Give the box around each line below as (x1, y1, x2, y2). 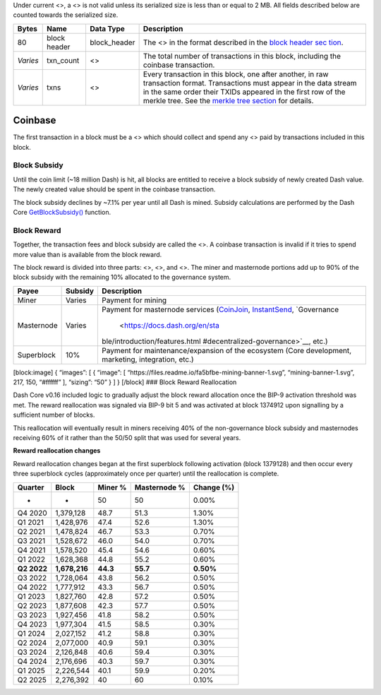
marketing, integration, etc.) (102, 354, 194, 364)
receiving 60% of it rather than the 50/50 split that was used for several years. (13, 434, 241, 442)
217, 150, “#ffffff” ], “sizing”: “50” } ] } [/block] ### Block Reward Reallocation (13, 378, 237, 386)
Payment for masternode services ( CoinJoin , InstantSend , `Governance (102, 304, 339, 314)
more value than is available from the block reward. (13, 250, 162, 259)
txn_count (46, 55, 80, 65)
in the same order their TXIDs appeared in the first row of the (143, 87, 346, 97)
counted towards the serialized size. (13, 11, 119, 19)
